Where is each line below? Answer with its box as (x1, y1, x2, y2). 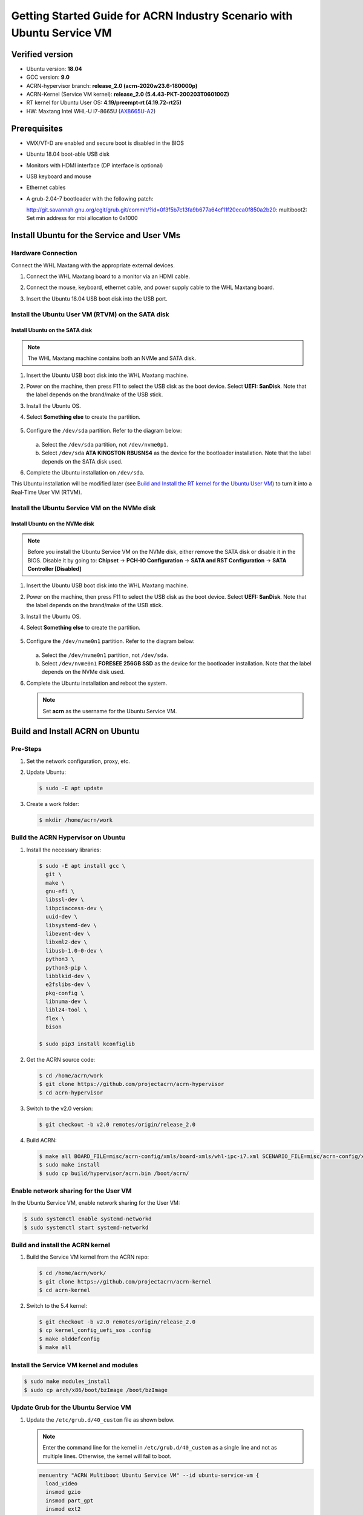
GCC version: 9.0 (26, 73, 70, 81)
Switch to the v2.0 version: (26, 1105, 93, 1112)
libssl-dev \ (45, 896, 84, 903)
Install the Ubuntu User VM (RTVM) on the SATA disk (11, 310, 169, 318)
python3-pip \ (45, 964, 88, 971)
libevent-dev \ (45, 930, 91, 937)
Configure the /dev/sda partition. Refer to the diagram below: (26, 427, 182, 435)
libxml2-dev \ (45, 939, 88, 945)
